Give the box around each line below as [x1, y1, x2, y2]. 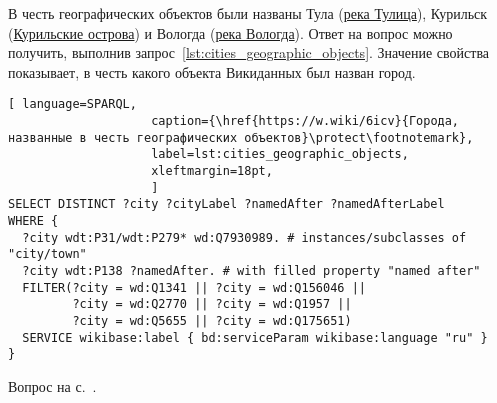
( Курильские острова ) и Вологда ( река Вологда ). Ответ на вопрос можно [8, 22, 453, 43]
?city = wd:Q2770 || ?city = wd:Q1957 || [72, 297, 352, 312]
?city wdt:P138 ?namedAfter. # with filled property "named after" [22, 263, 481, 278]
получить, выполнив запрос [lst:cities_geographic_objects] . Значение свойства [8, 42, 490, 63]
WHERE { [8, 213, 59, 228]
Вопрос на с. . [8, 375, 97, 396]
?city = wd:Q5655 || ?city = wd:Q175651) [72, 313, 352, 328]
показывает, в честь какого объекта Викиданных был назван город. [8, 61, 416, 82]
